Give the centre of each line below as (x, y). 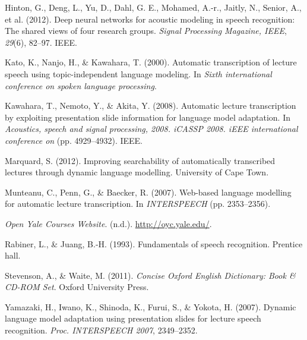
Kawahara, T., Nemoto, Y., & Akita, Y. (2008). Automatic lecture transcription (151, 106)
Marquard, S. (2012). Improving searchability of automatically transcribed (140, 160)
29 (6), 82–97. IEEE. (41, 42)
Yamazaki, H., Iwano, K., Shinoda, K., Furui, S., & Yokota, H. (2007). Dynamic (151, 306)
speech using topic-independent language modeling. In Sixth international (138, 73)
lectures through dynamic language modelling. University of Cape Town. (137, 172)
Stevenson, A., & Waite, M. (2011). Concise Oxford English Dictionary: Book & (150, 275)
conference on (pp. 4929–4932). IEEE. (74, 140)
